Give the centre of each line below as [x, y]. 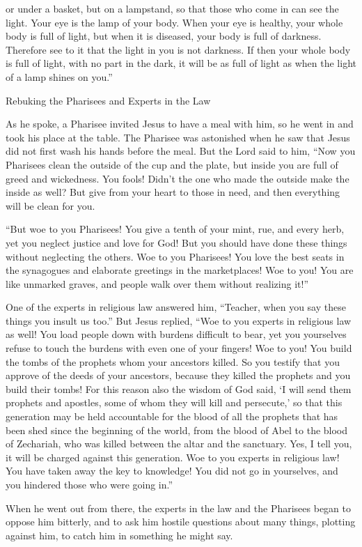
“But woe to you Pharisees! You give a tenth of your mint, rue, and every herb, [175, 229]
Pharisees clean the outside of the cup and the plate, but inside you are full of [172, 164]
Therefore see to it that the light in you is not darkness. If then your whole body [178, 49]
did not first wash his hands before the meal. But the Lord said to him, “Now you [181, 151]
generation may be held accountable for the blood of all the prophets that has [172, 416]
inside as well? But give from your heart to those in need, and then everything [173, 192]
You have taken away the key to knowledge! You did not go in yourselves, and [172, 471]
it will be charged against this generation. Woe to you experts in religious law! [173, 457]
